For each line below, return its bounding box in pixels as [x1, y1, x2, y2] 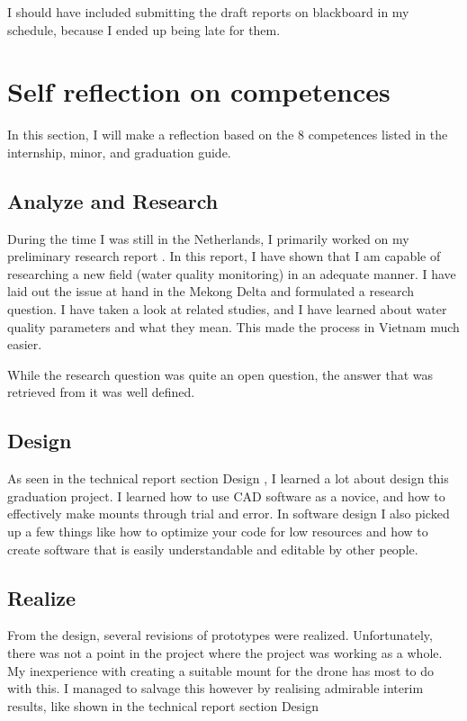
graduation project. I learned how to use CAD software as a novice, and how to [7, 486, 445, 505]
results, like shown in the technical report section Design [7, 696, 319, 715]
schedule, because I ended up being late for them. [7, 20, 281, 39]
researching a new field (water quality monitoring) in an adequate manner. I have [7, 264, 456, 283]
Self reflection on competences [7, 73, 391, 110]
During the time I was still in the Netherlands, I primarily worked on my [7, 229, 409, 248]
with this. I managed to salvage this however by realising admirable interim [7, 679, 424, 698]
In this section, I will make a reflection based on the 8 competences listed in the [7, 125, 448, 144]
